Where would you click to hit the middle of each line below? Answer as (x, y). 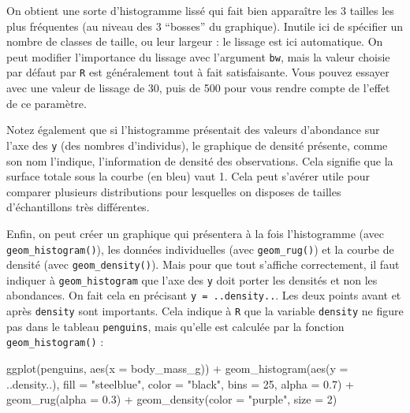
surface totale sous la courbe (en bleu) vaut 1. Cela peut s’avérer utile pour (188, 176)
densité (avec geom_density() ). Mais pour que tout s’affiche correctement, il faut (203, 264)
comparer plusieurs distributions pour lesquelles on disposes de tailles (174, 191)
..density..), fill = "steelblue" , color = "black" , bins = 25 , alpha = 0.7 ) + (181, 383)
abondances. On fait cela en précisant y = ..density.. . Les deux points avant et (204, 295)
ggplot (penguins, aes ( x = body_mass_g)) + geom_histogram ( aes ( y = (177, 368)
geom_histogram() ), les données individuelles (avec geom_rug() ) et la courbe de (200, 249)
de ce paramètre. (47, 103)
